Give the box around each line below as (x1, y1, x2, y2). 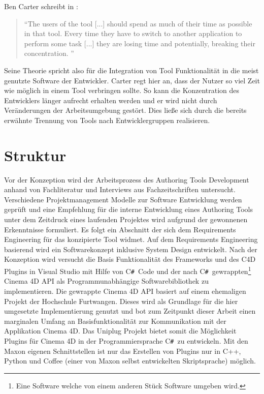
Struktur (4, 144, 67, 165)
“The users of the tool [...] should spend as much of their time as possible (24, 18, 252, 28)
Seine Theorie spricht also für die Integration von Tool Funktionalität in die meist (4, 65, 259, 75)
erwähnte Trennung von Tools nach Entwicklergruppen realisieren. (4, 114, 210, 125)
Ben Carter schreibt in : (4, 1, 78, 11)
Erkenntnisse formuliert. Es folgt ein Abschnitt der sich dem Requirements (4, 224, 236, 234)
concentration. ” (24, 48, 74, 58)
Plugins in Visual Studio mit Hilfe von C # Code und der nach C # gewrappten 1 (4, 264, 251, 276)
